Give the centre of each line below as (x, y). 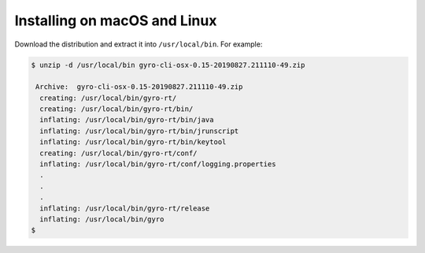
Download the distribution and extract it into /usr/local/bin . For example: (139, 44)
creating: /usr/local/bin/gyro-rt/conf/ (118, 153)
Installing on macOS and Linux (116, 20)
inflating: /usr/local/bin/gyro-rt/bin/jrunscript (139, 131)
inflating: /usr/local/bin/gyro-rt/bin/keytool (133, 142)
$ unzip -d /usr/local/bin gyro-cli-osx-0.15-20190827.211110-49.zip (168, 65)
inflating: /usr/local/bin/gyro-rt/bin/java (127, 120)
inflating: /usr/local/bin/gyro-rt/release (125, 208)
